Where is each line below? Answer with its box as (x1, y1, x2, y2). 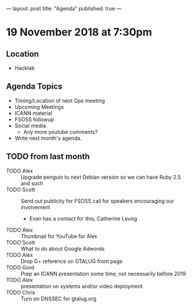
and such (21, 179, 43, 187)
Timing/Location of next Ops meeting (14, 97, 105, 104)
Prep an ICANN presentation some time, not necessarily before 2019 (21, 270, 186, 277)
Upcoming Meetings (14, 103, 64, 111)
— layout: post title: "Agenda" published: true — (6, 5, 122, 12)
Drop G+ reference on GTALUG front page (21, 257, 123, 265)
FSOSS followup (14, 116, 55, 123)
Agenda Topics (6, 82, 63, 92)
